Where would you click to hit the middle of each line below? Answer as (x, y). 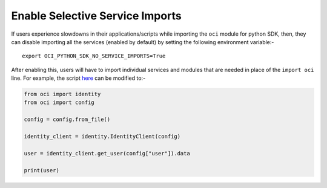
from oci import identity (62, 94)
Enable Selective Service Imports (96, 16)
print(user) (42, 170)
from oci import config (59, 102)
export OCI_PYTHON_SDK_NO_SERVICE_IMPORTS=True (94, 56)
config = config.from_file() (67, 120)
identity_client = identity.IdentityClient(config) (102, 137)
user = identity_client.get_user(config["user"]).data (107, 153)
